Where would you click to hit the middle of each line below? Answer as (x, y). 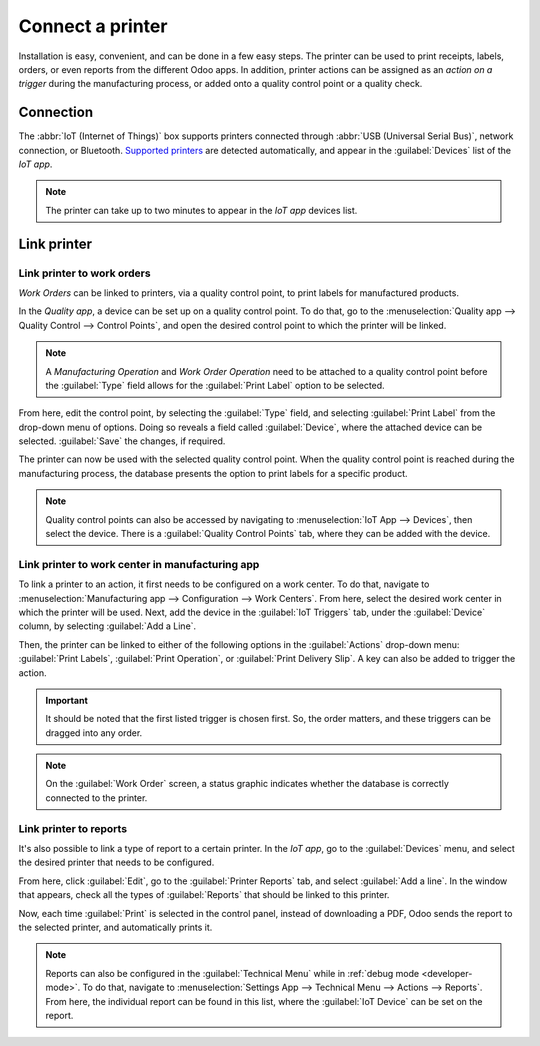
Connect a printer (93, 26)
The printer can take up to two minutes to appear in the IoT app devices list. (201, 210)
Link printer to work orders (84, 273)
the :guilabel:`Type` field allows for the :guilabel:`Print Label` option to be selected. (215, 385)
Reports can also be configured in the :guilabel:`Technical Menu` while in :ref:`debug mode (232, 973)
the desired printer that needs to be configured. (116, 862)
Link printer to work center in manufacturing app (139, 564)
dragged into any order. (94, 732)
